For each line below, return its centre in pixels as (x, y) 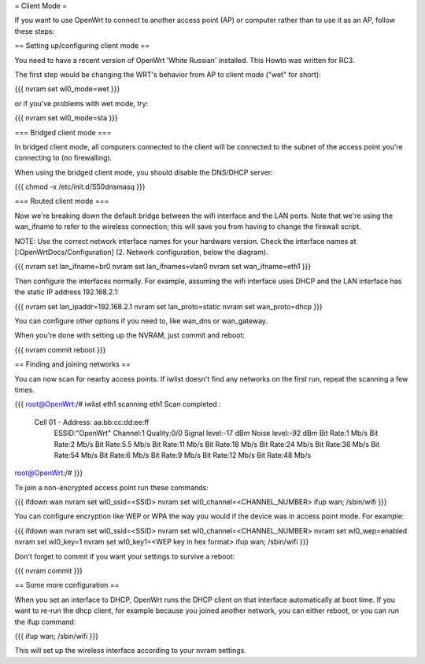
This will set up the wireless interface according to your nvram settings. (131, 651)
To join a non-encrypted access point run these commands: (111, 487)
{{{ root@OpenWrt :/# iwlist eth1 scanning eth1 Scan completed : (118, 404)
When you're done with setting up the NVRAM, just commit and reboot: (130, 335)
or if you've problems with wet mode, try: (81, 103)
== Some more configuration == (67, 585)
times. (24, 389)
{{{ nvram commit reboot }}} (60, 349)
